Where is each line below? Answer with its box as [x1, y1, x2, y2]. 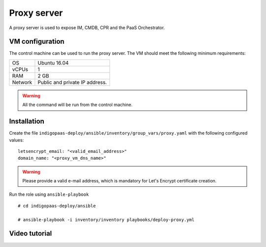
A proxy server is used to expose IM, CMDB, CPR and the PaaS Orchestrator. [9, 25, 165, 31]
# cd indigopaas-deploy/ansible [18, 203, 96, 209]
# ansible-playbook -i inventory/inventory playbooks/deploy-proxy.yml [18, 217, 195, 222]
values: [9, 137, 24, 143]
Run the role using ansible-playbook [9, 191, 89, 197]
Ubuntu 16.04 [37, 59, 69, 66]
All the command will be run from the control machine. [22, 102, 133, 108]
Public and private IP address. [37, 79, 107, 86]
